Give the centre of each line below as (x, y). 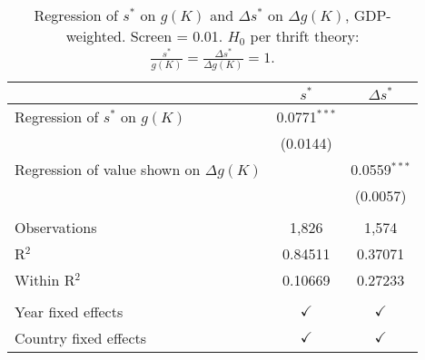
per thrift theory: (305, 36)
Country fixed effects (81, 337)
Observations (56, 227)
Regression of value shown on (108, 169)
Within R (45, 279)
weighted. (96, 36)
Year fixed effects (69, 311)
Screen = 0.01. (177, 36)
